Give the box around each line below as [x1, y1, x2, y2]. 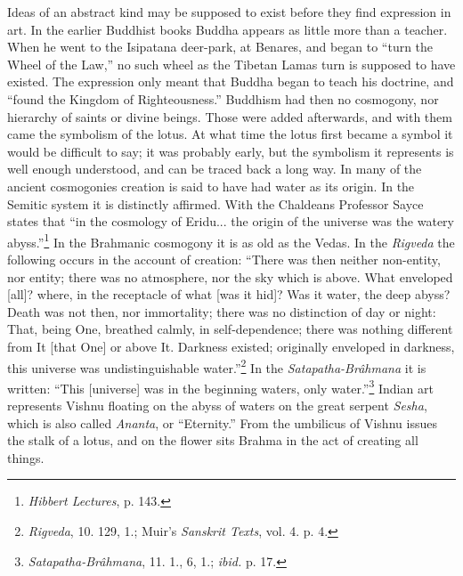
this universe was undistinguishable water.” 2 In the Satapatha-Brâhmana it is [7, 355, 426, 377]
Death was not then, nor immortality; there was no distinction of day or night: [7, 302, 436, 320]
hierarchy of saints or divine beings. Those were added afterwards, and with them [7, 107, 452, 126]
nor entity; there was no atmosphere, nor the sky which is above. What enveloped [7, 267, 453, 286]
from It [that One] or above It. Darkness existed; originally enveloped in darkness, [7, 337, 455, 355]
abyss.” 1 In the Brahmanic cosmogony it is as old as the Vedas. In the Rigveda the [7, 230, 455, 251]
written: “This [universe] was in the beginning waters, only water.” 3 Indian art [7, 376, 434, 397]
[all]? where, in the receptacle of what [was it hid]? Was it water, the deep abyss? [7, 285, 451, 304]
